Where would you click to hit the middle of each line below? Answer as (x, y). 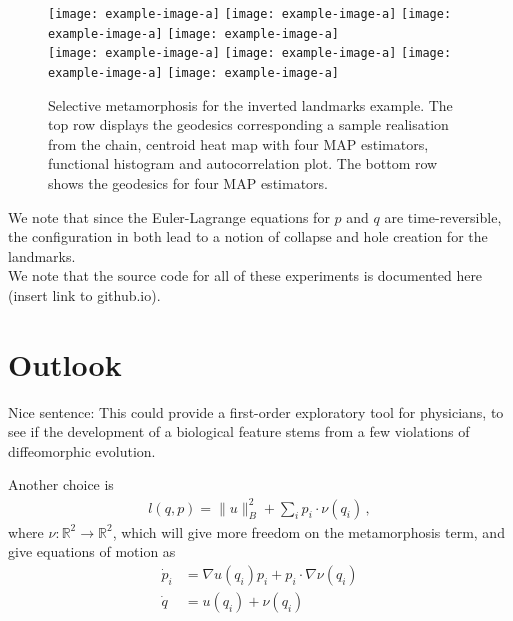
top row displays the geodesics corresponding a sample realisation (248, 124)
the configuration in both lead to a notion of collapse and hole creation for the (248, 236)
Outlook (65, 363)
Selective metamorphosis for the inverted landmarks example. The (250, 104)
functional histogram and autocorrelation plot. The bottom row (243, 163)
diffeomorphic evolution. (82, 450)
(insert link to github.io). (84, 294)
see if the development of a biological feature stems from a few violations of (239, 431)
